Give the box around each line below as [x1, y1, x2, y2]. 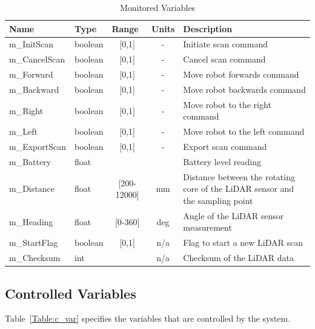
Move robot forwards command [183, 68, 299, 81]
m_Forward [9, 68, 53, 81]
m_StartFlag [9, 236, 58, 249]
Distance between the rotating [183, 170, 295, 183]
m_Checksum [9, 251, 61, 264]
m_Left [9, 125, 38, 138]
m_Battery [9, 155, 51, 168]
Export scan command [183, 140, 267, 153]
